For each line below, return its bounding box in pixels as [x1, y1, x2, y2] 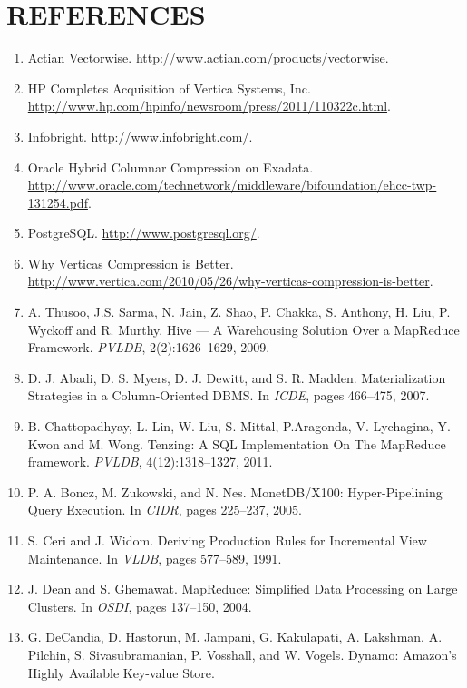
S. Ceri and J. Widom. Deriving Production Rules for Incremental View [27, 531, 427, 549]
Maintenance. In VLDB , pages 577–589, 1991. [27, 548, 282, 567]
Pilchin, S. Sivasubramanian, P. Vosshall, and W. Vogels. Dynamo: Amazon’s [27, 644, 457, 663]
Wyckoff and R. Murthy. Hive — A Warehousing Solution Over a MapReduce [27, 319, 460, 339]
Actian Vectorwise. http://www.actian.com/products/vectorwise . [27, 48, 389, 67]
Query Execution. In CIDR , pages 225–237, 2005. [27, 500, 302, 519]
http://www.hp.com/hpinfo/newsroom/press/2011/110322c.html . [27, 96, 391, 115]
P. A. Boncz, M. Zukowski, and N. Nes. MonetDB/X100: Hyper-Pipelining [27, 482, 443, 501]
